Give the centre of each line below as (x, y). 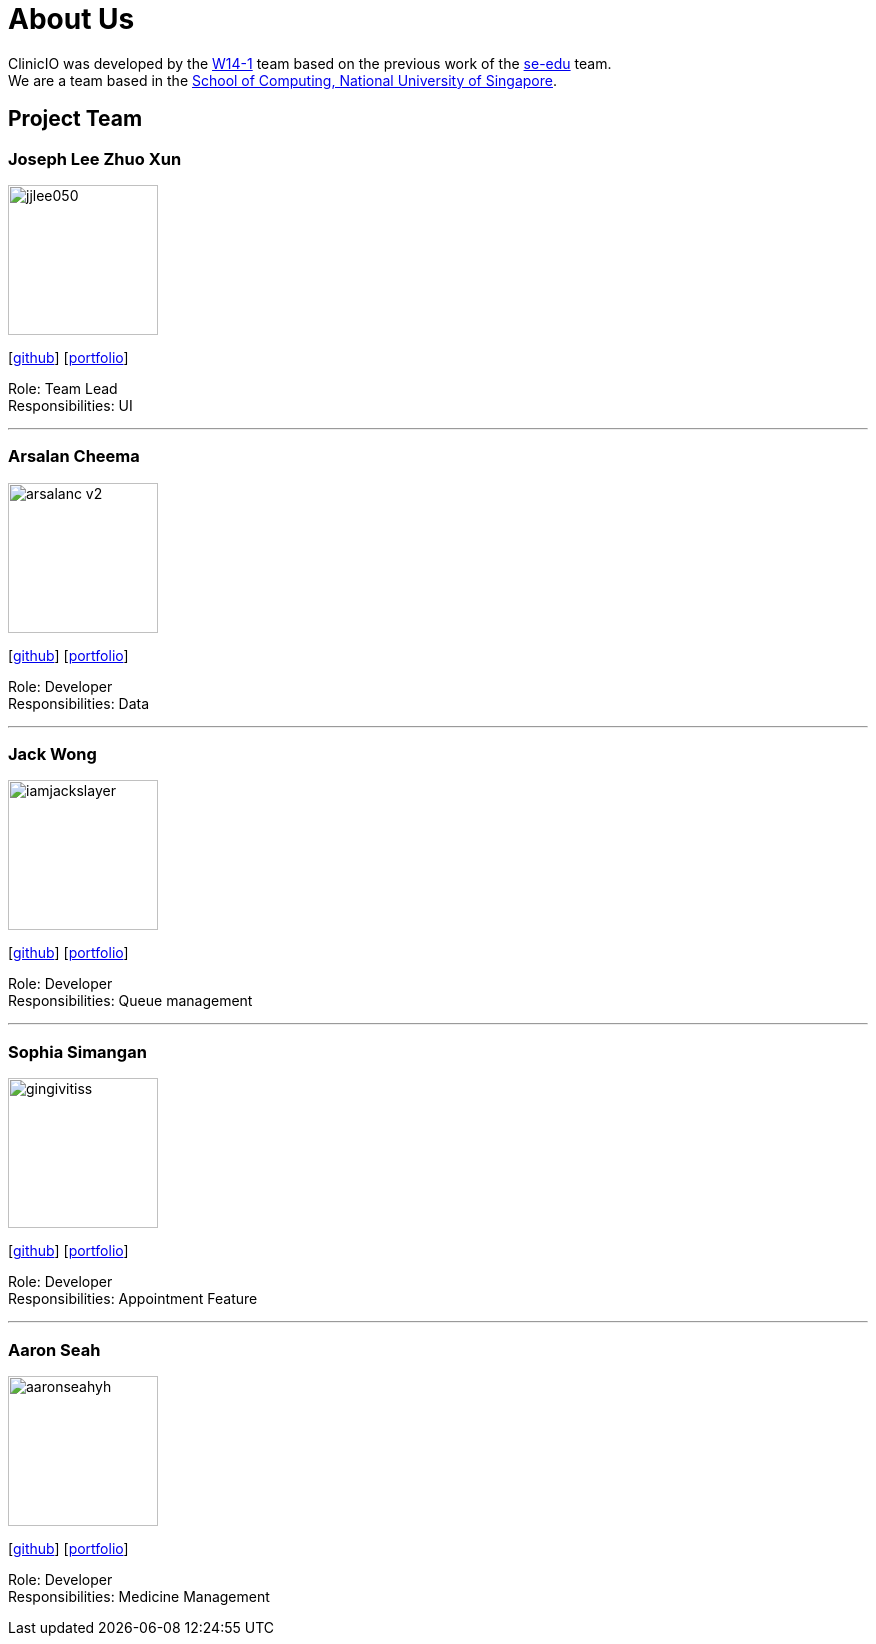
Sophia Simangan (77, 1051)
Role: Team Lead (63, 388)
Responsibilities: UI (70, 405)
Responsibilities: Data (79, 703)
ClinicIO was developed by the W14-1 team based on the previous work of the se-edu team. (310, 63)
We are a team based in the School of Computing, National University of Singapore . (283, 80)
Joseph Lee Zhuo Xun (95, 158)
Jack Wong (52, 754)
